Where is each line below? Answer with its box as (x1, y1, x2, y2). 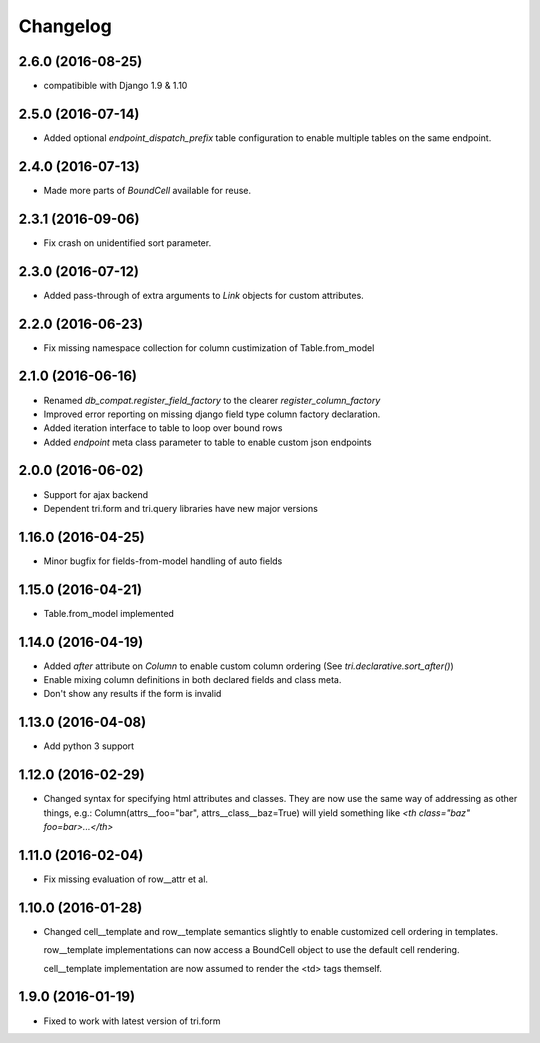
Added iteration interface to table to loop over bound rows (43, 422, 283, 434)
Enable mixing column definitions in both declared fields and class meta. (43, 674, 342, 686)
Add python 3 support (43, 740, 135, 752)
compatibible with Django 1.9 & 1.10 (43, 80, 188, 92)
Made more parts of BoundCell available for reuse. (43, 184, 252, 196)
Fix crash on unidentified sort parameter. (43, 236, 212, 249)
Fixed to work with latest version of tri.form (43, 1015, 221, 1027)
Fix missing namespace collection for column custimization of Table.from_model (43, 341, 375, 354)
